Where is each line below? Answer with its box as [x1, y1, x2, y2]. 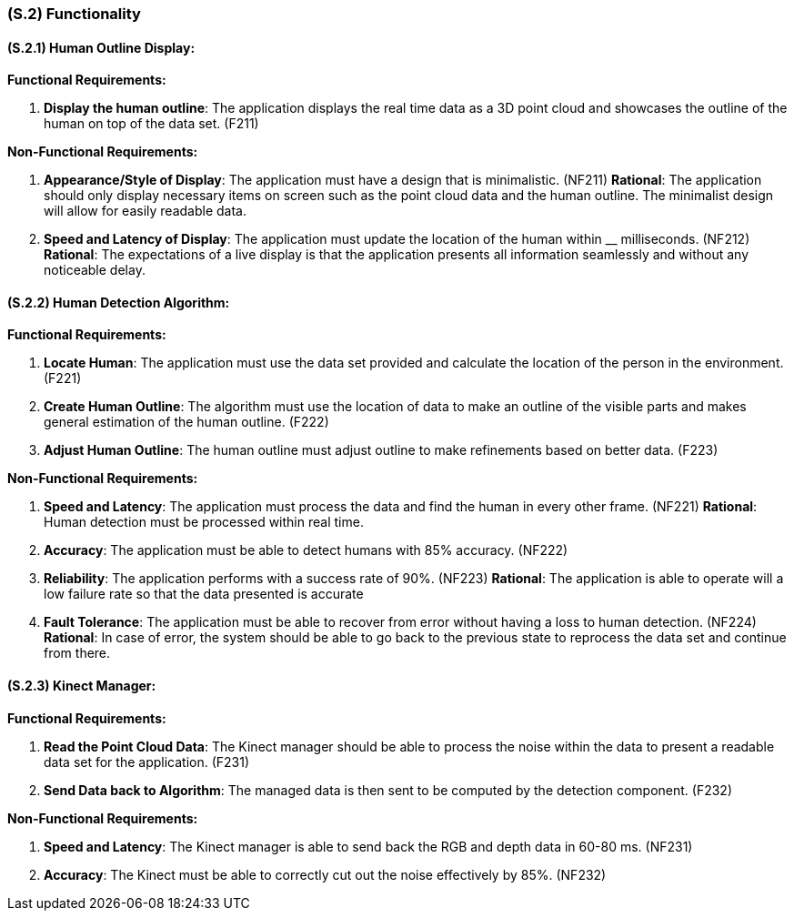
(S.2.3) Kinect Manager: [7, 678, 156, 694]
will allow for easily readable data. [44, 203, 246, 219]
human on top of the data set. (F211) [44, 116, 259, 132]
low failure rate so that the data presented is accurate [44, 586, 364, 602]
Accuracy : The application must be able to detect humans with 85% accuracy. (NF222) [44, 542, 568, 559]
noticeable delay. [44, 262, 146, 278]
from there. [44, 645, 111, 661]
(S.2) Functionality [7, 5, 141, 23]
